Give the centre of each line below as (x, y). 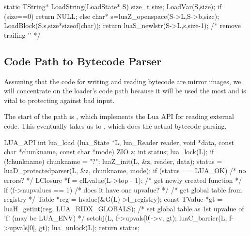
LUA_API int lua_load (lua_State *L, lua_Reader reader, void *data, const (119, 142)
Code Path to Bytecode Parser (83, 61)
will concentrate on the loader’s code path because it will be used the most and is (125, 91)
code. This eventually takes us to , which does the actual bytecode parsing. (115, 125)
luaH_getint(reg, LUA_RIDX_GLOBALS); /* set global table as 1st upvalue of (124, 208)
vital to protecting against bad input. (59, 100)
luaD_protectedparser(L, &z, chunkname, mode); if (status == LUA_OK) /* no (125, 170)
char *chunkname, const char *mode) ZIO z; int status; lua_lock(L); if (109, 152)
